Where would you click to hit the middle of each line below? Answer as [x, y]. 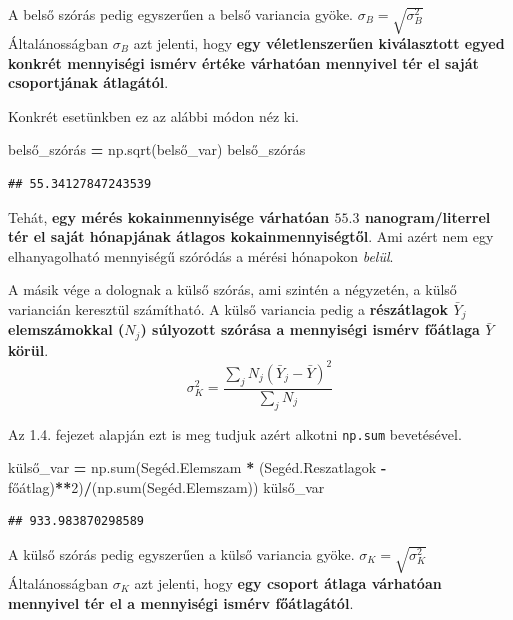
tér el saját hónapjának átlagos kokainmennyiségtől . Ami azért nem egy [251, 236]
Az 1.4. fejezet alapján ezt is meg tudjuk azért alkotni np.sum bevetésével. [235, 433]
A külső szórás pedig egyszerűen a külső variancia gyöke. [181, 553]
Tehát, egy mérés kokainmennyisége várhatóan [169, 216]
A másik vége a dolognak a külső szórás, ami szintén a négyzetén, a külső [232, 289]
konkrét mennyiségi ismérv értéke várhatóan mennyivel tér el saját [243, 62]
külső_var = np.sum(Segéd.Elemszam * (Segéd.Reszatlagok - [197, 467]
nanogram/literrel [427, 216]
